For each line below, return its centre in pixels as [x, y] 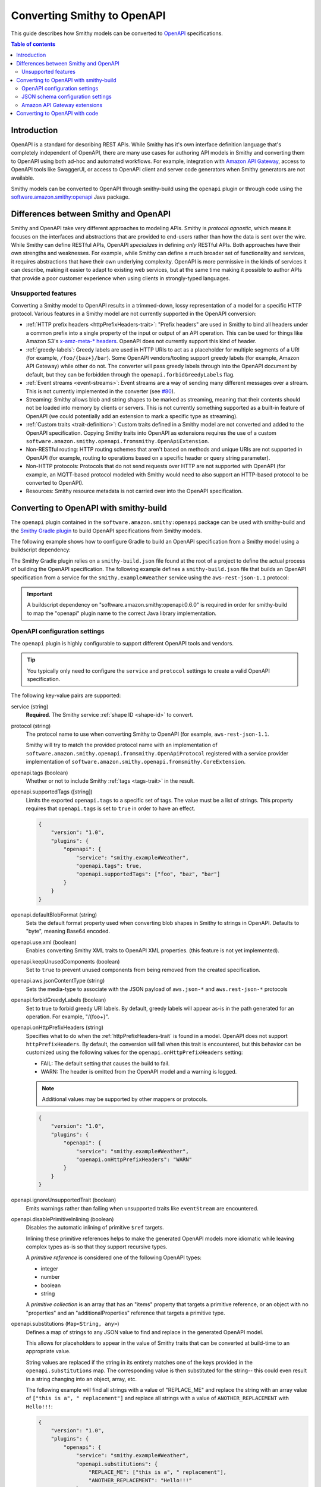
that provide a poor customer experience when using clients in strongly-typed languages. [121, 278]
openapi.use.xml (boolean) [44, 942]
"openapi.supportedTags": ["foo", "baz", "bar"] [148, 874]
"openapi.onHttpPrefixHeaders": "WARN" [134, 1159]
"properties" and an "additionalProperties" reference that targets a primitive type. [125, 1313]
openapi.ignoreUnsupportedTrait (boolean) [64, 1200]
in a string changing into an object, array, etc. [81, 1379]
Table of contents [33, 44]
